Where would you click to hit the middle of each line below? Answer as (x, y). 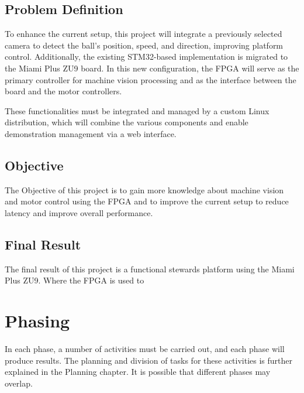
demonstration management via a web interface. (91, 133)
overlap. (19, 383)
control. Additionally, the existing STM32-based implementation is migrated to (146, 57)
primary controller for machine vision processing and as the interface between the (151, 79)
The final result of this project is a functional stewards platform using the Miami (150, 269)
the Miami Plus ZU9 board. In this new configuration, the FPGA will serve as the (152, 68)
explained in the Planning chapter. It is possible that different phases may (138, 372)
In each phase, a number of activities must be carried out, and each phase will (145, 349)
